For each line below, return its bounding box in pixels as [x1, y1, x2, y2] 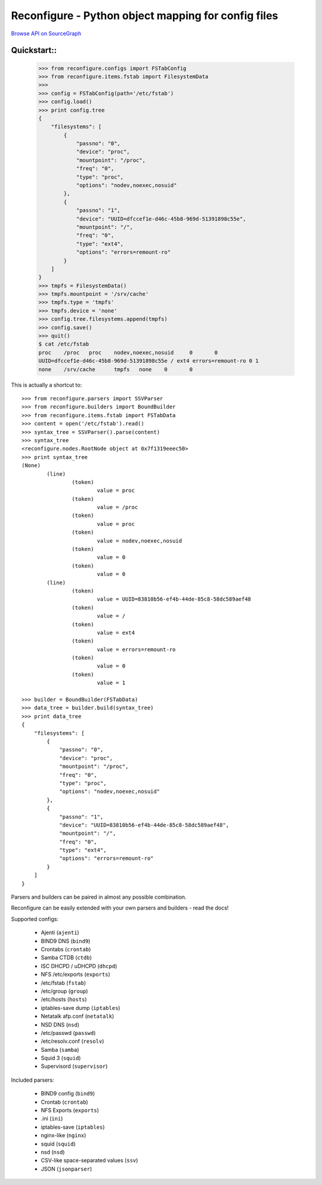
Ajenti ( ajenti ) [41, 929, 80, 936]
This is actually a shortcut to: [11, 381, 82, 388]
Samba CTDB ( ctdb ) [41, 954, 92, 962]
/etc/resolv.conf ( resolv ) [41, 1037, 104, 1045]
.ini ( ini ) [41, 1115, 63, 1122]
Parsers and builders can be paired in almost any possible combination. [11, 893, 187, 901]
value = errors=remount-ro [97, 646, 176, 653]
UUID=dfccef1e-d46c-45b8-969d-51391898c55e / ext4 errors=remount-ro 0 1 [38, 357, 259, 365]
